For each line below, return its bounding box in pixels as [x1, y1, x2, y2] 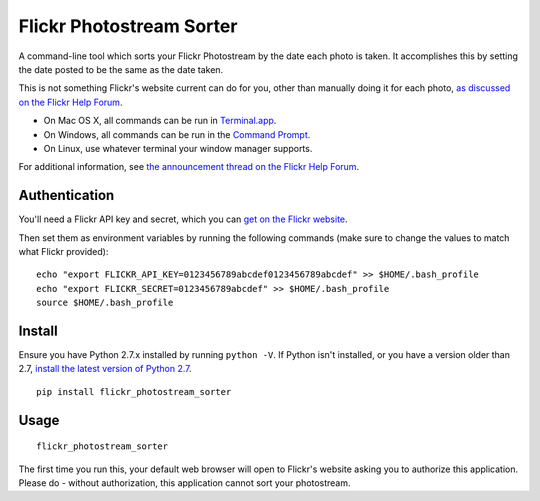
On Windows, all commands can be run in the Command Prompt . [43, 128, 311, 140]
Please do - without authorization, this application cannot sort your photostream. [18, 477, 351, 489]
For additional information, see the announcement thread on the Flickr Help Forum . [18, 161, 360, 173]
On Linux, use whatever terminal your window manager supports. [43, 142, 313, 154]
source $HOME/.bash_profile [36, 297, 174, 309]
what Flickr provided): [18, 245, 109, 257]
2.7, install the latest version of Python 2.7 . [18, 363, 192, 375]
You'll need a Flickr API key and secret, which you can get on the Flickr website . [18, 213, 349, 225]
